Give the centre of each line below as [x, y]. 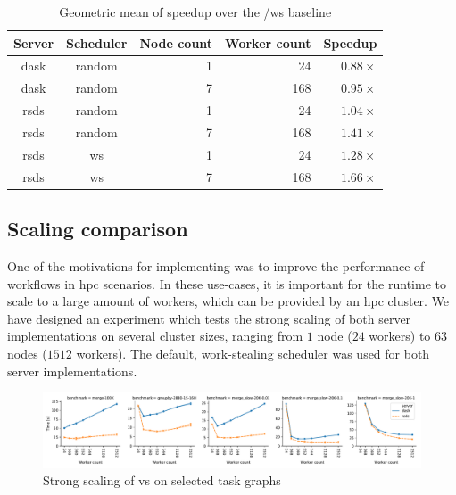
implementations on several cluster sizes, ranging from [155, 336]
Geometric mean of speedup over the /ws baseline [195, 12]
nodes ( [27, 353]
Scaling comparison [98, 229]
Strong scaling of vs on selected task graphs [162, 480]
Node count [176, 42]
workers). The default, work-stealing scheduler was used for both [253, 353]
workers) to [400, 336]
